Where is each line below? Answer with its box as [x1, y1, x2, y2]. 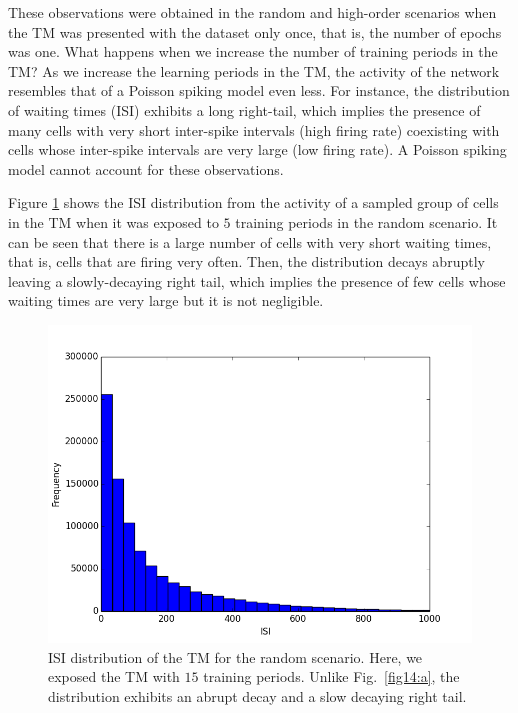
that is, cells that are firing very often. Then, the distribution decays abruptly [8, 251, 485, 272]
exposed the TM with [48, 666, 180, 687]
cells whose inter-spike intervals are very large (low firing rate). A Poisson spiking [8, 139, 507, 160]
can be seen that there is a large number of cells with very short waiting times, [8, 231, 492, 252]
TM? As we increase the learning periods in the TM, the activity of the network [8, 60, 500, 81]
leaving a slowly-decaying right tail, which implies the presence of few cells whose [8, 270, 506, 291]
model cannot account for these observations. [8, 158, 284, 179]
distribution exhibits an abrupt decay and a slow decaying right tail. [48, 685, 467, 706]
